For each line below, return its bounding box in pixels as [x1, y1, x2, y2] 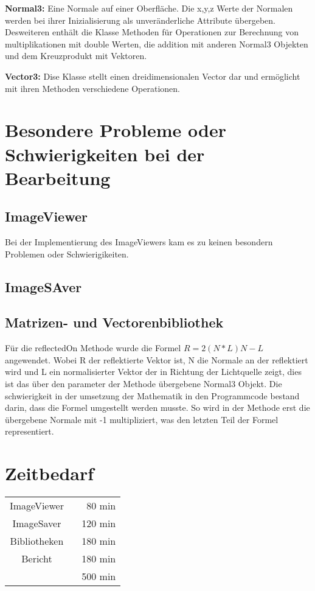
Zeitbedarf [5, 461, 94, 486]
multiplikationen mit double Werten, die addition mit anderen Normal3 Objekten [5, 37, 308, 50]
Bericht [21, 551, 52, 566]
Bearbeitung [5, 165, 111, 190]
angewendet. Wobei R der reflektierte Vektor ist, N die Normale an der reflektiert [5, 353, 308, 366]
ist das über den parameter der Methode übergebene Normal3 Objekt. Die [5, 377, 282, 390]
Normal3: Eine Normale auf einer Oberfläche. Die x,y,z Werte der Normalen [5, 2, 293, 14]
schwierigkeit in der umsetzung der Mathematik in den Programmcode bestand [5, 389, 300, 402]
